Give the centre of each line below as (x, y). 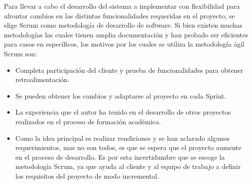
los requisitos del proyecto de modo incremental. (87, 176)
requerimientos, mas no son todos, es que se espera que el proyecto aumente (128, 147)
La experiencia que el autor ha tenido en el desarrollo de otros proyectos (123, 112)
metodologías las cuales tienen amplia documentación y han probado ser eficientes (126, 34)
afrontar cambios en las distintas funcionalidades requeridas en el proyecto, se (119, 15)
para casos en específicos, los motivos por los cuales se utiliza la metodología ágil (124, 44)
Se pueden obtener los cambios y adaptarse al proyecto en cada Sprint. (121, 95)
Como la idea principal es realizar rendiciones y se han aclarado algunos (123, 138)
